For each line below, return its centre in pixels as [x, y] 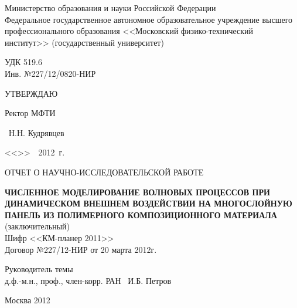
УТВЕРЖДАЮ [31, 93]
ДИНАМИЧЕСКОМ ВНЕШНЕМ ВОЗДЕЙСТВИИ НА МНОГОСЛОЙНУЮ [148, 203]
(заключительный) [37, 226]
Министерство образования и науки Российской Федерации [110, 8]
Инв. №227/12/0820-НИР [50, 73]
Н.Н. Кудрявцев [36, 132]
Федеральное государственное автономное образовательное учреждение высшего [149, 19]
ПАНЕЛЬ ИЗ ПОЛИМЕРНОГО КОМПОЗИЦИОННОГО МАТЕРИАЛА [141, 214]
